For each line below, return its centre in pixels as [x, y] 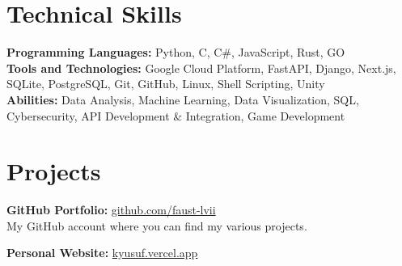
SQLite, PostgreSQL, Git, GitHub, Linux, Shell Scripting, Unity [166, 84]
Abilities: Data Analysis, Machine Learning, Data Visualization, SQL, [183, 99]
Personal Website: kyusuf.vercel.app [102, 253]
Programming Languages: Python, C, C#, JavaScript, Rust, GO [176, 52]
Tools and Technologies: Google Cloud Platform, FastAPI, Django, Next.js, [201, 68]
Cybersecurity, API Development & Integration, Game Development [176, 115]
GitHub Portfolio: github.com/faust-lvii [111, 210]
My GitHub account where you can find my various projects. [157, 225]
